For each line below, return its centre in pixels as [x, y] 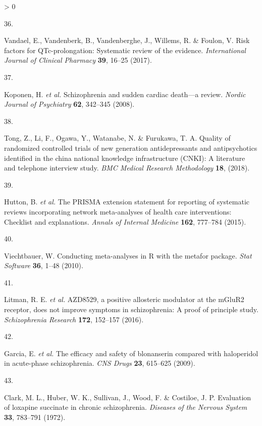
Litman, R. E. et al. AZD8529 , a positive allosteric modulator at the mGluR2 [124, 299]
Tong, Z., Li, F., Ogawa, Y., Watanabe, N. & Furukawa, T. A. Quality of [117, 138]
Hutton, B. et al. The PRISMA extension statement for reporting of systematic [127, 202]
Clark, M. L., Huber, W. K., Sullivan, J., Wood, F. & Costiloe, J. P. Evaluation [128, 397]
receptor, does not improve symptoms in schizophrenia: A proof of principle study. [131, 309]
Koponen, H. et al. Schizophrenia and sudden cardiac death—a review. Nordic [125, 94]
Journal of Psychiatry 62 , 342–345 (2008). [69, 104]
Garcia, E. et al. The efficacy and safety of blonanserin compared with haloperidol [131, 353]
